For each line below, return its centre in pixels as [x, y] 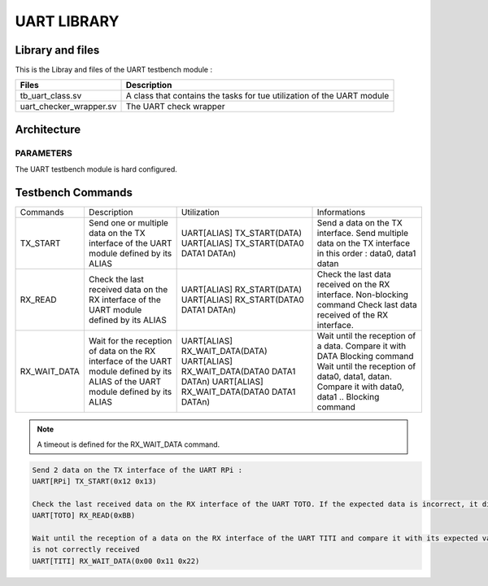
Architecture [48, 129]
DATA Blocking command [365, 356]
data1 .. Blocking [348, 397]
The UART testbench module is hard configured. [96, 169]
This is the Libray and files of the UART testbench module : [114, 70]
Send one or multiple [128, 223]
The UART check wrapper [175, 107]
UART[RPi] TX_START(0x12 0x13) [95, 481]
